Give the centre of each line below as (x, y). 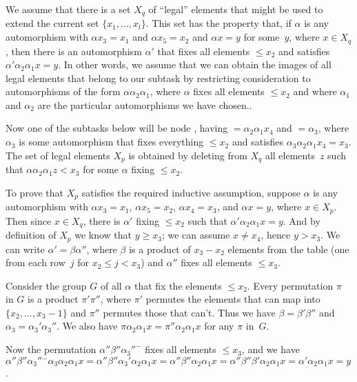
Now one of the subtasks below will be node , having (117, 128)
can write (25, 249)
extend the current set (52, 23)
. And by (302, 220)
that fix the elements (178, 285)
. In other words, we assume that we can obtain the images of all (195, 64)
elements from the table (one (288, 249)
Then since (29, 220)
